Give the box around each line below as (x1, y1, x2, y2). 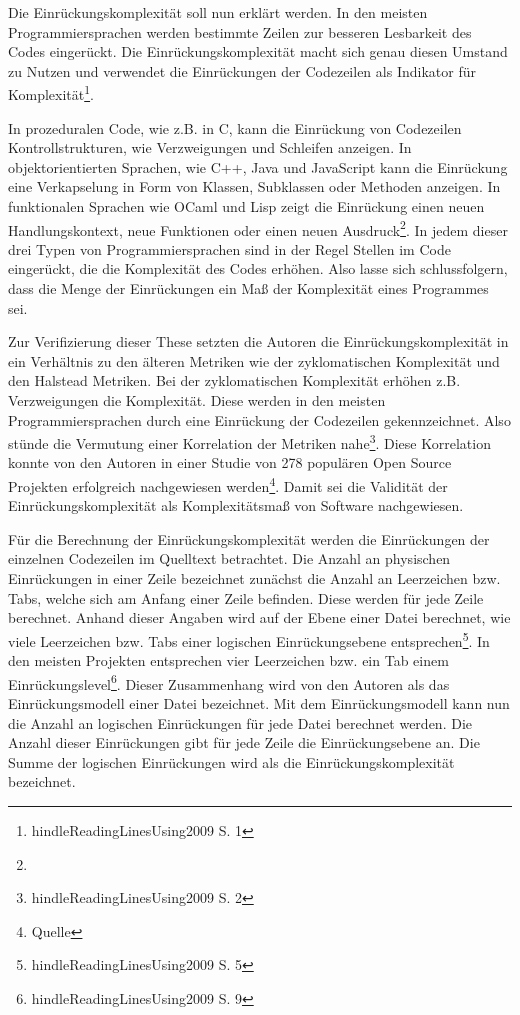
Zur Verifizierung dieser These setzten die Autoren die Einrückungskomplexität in (8, 331, 509, 352)
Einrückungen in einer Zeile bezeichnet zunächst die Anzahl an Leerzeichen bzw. (8, 568, 501, 589)
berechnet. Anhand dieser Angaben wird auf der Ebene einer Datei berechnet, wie (8, 607, 511, 628)
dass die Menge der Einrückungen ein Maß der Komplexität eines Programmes (8, 278, 489, 299)
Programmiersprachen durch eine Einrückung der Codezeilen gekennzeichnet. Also (8, 409, 511, 430)
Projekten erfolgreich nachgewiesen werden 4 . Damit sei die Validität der (8, 473, 448, 496)
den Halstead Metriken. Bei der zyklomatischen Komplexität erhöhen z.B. (8, 370, 461, 391)
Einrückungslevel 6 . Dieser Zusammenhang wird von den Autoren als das (8, 670, 450, 694)
